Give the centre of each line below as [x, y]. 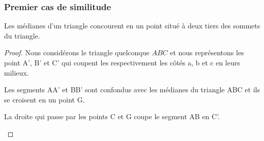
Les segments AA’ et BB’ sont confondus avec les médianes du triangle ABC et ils [132, 90]
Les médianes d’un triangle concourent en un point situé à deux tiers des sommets [132, 26]
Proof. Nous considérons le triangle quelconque [77, 52]
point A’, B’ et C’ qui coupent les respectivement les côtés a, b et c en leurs [122, 62]
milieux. [17, 72]
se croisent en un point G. [45, 99]
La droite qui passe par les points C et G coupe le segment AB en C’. [112, 116]
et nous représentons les [207, 52]
